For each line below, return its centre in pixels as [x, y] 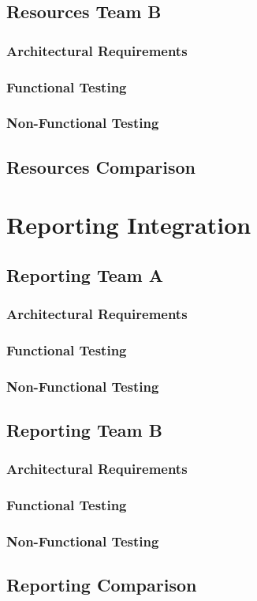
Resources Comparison [101, 166]
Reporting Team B [84, 430]
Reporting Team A [85, 274]
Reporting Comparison [102, 585]
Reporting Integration [129, 225]
